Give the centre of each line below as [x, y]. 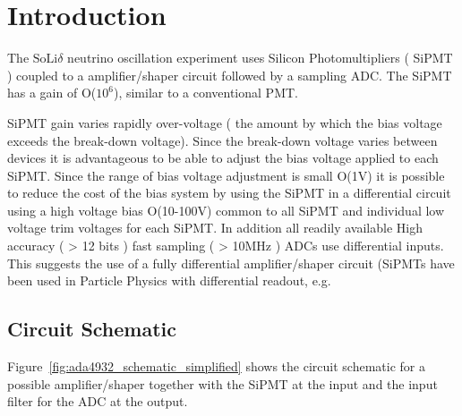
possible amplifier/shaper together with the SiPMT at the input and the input [222, 383]
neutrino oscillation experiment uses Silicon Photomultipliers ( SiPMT [260, 58]
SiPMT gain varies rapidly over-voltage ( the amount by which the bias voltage [225, 122]
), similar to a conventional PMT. [205, 93]
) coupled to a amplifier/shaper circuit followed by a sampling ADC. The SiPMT [230, 75]
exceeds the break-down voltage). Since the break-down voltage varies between [222, 140]
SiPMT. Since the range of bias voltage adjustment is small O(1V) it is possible [226, 175]
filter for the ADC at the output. [98, 401]
